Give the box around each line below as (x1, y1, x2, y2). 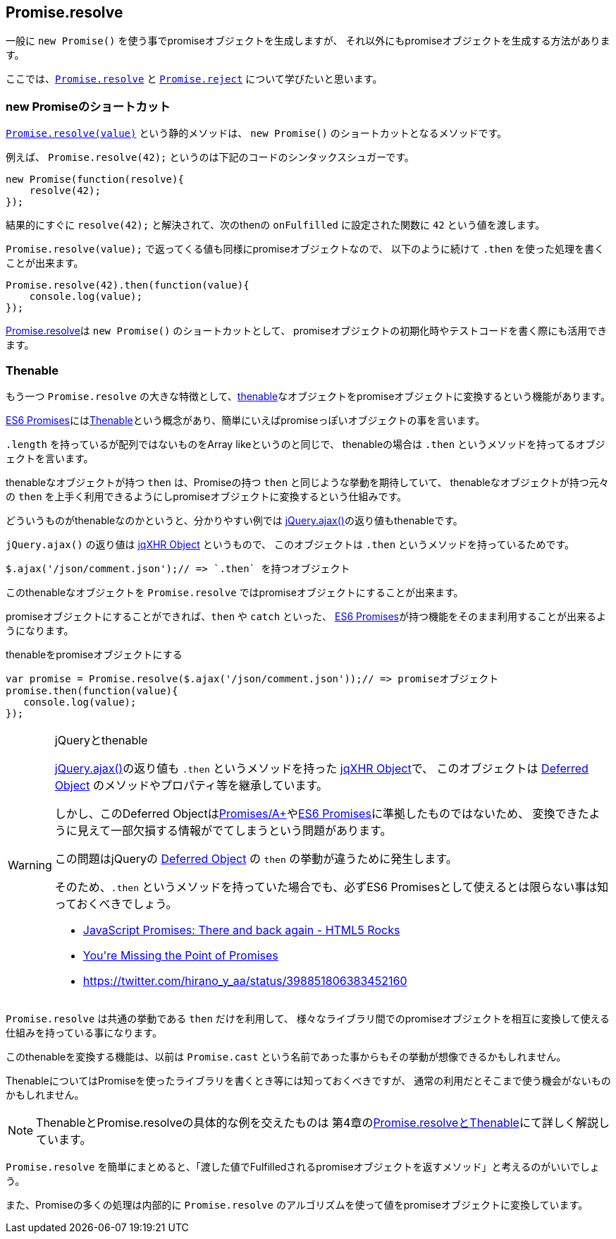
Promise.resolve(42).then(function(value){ (6, 279, 250, 291)
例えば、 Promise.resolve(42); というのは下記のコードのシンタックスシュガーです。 (6, 151, 414, 164)
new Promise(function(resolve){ (6, 174, 184, 186)
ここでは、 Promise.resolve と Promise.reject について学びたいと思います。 (6, 73, 383, 85)
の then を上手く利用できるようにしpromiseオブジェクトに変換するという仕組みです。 (6, 490, 407, 502)
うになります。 (6, 624, 74, 636)
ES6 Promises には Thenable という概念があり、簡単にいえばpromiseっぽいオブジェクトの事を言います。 (6, 413, 485, 426)
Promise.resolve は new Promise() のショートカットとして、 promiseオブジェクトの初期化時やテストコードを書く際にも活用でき (6, 325, 608, 337)
